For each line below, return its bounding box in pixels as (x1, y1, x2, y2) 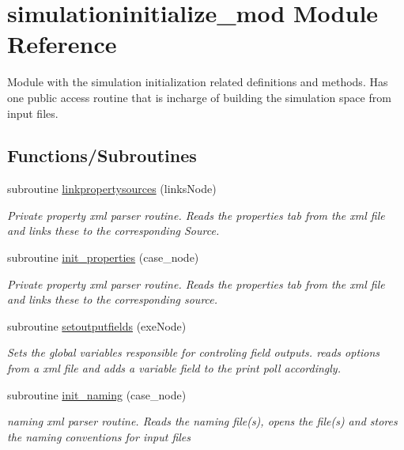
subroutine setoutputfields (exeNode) (7, 317, 187, 334)
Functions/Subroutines (7, 143, 197, 168)
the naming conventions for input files (7, 428, 191, 444)
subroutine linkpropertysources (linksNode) (7, 180, 217, 197)
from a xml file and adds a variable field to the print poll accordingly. (7, 360, 341, 376)
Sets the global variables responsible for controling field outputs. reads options (7, 344, 380, 361)
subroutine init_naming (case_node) (7, 386, 187, 403)
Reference (7, 28, 117, 60)
